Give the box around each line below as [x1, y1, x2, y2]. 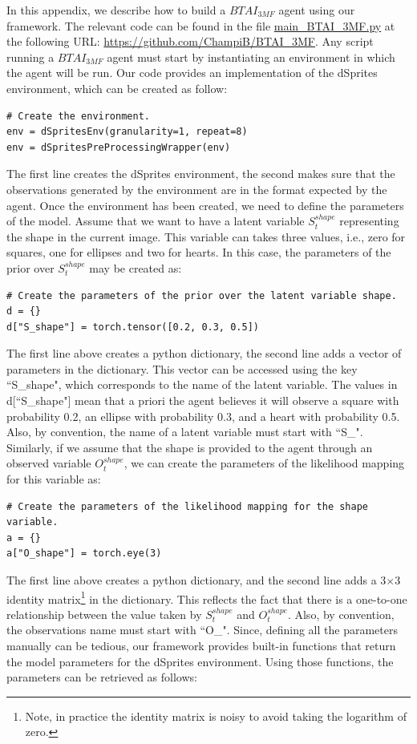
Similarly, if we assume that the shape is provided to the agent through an [6, 439, 373, 455]
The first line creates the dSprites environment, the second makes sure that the [6, 165, 395, 182]
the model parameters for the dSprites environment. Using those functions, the [6, 653, 394, 669]
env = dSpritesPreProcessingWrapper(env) [6, 141, 231, 153]
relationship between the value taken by [6, 605, 202, 622]
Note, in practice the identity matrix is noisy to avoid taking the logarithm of [25, 707, 407, 724]
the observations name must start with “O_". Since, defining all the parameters [6, 621, 398, 638]
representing [339, 212, 399, 229]
